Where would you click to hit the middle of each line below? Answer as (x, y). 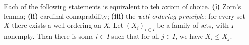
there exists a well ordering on (56, 25)
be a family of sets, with (193, 25)
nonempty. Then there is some (49, 36)
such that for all (135, 36)
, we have (189, 36)
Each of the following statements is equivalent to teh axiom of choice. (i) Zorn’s (123, 6)
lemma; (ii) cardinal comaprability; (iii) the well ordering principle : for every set (124, 16)
